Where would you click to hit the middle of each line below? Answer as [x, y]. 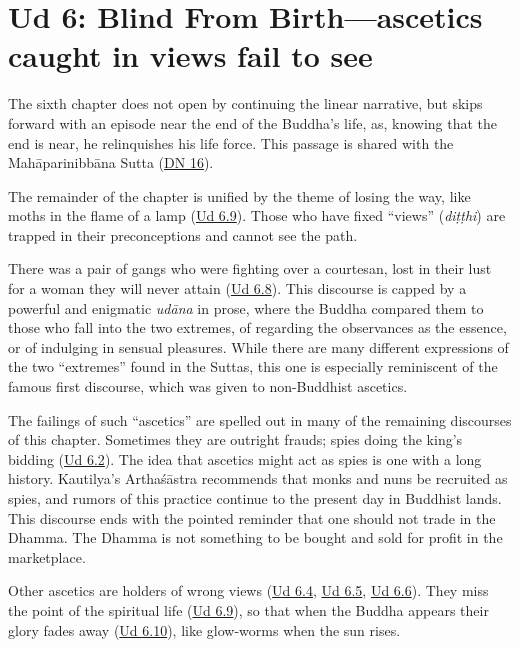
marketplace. [47, 556]
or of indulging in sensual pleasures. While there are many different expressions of [258, 346]
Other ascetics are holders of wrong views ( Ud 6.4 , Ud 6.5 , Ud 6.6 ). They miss [248, 590]
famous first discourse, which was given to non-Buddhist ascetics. [208, 386]
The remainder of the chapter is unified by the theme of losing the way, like [239, 195]
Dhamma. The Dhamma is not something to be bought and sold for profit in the [255, 537]
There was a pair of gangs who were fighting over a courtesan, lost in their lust [250, 268]
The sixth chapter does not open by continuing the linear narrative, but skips [245, 103]
